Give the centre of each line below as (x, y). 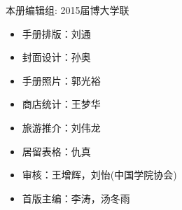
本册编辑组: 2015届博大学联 (68, 10)
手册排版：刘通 (56, 33)
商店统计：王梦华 (61, 104)
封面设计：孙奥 (56, 57)
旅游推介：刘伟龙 (61, 127)
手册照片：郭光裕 (61, 80)
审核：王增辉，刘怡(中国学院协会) (99, 175)
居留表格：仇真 (56, 151)
